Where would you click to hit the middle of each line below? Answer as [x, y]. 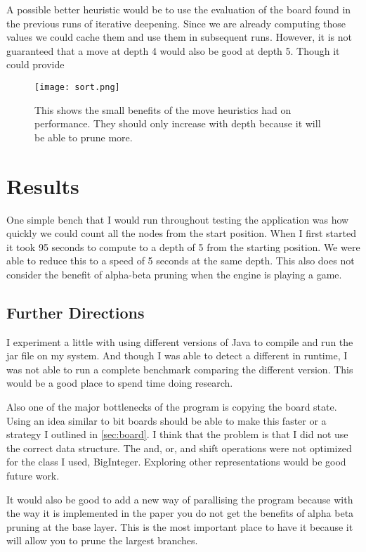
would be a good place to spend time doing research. [120, 383]
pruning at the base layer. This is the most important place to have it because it [180, 526]
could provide [35, 64]
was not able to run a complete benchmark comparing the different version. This [180, 369]
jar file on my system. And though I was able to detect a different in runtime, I [177, 355]
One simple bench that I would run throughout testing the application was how [178, 219]
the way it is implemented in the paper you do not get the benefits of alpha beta [180, 513]
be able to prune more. [84, 137]
